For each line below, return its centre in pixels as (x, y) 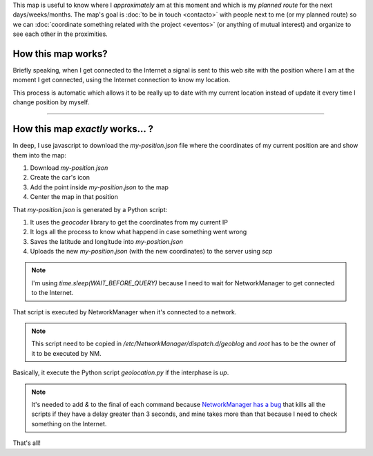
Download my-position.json (69, 168)
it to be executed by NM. (66, 353)
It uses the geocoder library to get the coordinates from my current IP (129, 222)
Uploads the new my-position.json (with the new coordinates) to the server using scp (151, 251)
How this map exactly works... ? (83, 129)
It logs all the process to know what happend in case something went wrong (138, 232)
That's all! (27, 443)
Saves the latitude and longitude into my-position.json (106, 241)
